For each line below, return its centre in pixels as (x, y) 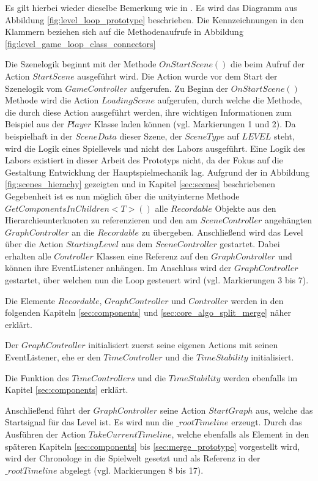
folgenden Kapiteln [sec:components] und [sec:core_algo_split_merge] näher (148, 312)
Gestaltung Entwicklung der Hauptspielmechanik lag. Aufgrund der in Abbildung (157, 172)
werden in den (257, 300)
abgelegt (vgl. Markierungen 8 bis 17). (132, 470)
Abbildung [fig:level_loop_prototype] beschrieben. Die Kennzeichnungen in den (154, 19)
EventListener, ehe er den (53, 357)
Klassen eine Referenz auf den (152, 255)
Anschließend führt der (48, 410)
